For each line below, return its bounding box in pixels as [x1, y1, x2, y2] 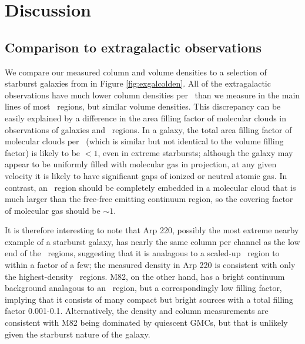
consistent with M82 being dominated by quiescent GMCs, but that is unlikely [5, 316, 288, 329]
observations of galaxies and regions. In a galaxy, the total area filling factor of [5, 123, 292, 135]
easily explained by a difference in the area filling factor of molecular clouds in [5, 111, 287, 124]
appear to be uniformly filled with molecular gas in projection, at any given [5, 158, 277, 170]
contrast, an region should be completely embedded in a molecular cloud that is [5, 181, 296, 193]
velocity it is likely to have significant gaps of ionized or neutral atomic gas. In [5, 169, 287, 181]
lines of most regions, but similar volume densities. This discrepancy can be [5, 100, 281, 113]
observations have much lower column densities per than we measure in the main [5, 88, 300, 101]
